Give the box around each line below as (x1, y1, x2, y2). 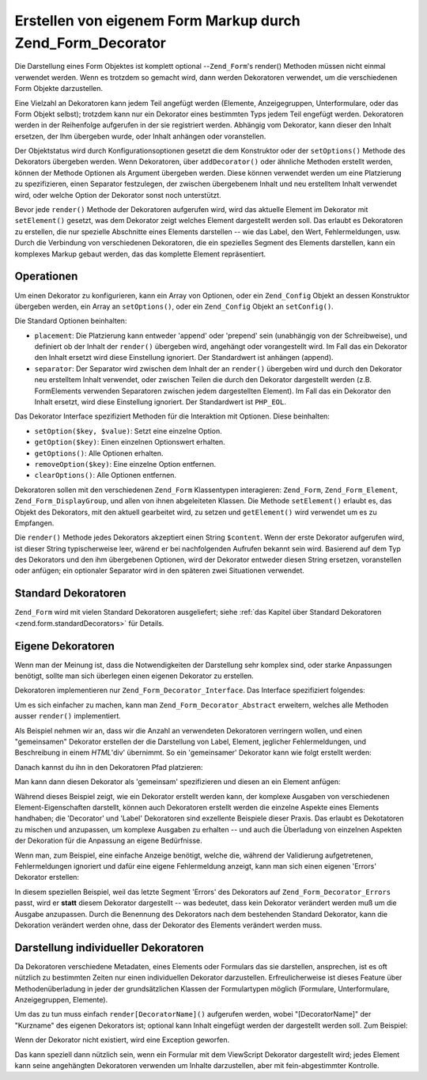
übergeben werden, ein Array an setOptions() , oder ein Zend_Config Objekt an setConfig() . (14, 301, 334, 311)
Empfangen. (14, 518, 55, 528)
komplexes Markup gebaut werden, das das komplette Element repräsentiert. (14, 249, 266, 259)
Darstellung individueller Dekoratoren (14, 941, 205, 954)
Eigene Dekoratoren (14, 639, 115, 653)
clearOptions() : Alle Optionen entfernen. (34, 471, 177, 480)
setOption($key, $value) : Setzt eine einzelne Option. (34, 426, 222, 435)
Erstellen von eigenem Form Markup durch (14, 12, 300, 29)
